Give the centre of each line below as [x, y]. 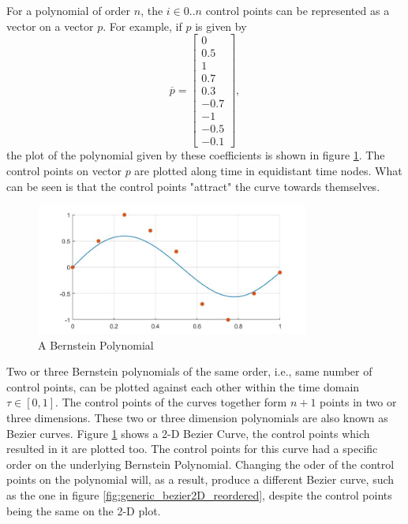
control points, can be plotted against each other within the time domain [183, 386]
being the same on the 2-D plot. [84, 510]
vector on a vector [50, 26]
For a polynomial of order [69, 10]
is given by [221, 26]
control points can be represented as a [298, 10]
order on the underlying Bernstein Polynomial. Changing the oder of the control [200, 464]
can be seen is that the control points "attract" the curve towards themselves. [193, 186]
